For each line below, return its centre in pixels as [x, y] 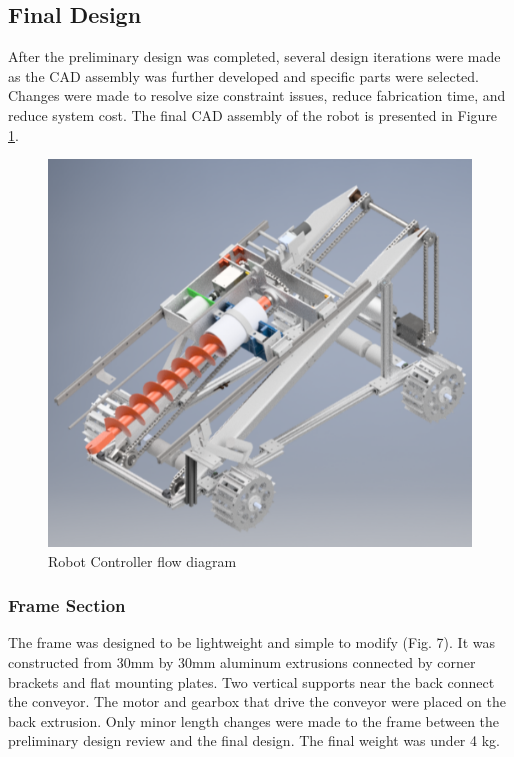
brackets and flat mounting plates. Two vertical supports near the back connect [251, 681]
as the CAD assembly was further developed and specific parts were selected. [243, 75]
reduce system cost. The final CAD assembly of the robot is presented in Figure [253, 114]
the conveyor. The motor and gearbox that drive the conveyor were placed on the [257, 701]
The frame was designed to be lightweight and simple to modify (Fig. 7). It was [252, 642]
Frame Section [67, 605]
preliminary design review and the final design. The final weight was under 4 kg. [254, 740]
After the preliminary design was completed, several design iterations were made [254, 56]
